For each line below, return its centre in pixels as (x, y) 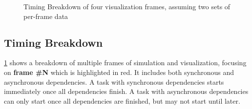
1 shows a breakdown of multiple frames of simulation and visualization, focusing (125, 63)
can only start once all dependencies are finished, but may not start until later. (122, 100)
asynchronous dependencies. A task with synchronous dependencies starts (114, 82)
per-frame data (46, 16)
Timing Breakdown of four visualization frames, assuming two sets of (127, 6)
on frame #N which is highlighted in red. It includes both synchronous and (119, 72)
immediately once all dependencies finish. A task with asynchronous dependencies (126, 91)
